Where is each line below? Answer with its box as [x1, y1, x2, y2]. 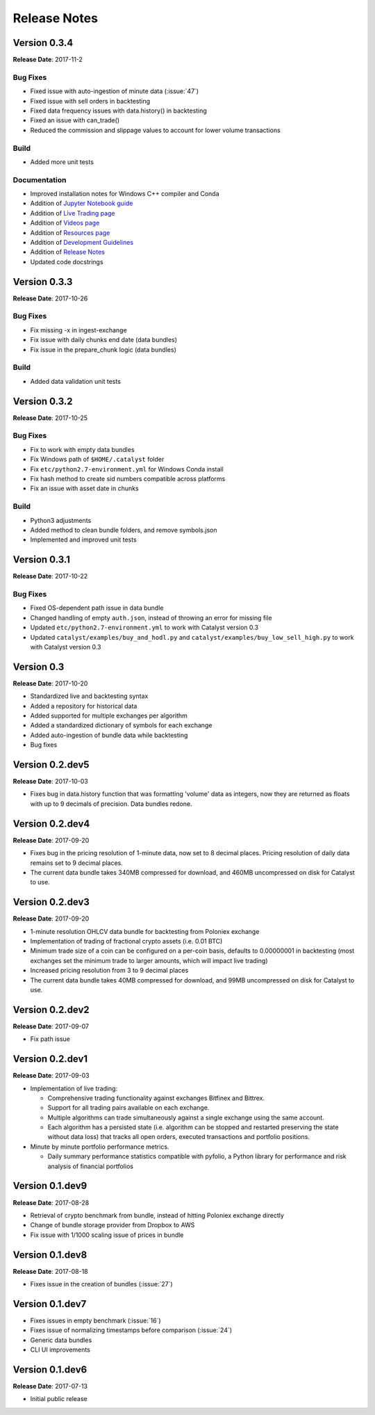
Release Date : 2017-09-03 [12, 1072, 90, 1080]
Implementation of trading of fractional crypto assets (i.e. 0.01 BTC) [30, 937, 223, 945]
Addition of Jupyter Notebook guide [30, 199, 133, 208]
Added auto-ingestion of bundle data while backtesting [30, 731, 188, 739]
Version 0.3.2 [12, 395, 73, 407]
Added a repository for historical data [30, 702, 137, 710]
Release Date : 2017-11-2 [12, 56, 83, 64]
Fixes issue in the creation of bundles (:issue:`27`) [30, 1280, 173, 1288]
